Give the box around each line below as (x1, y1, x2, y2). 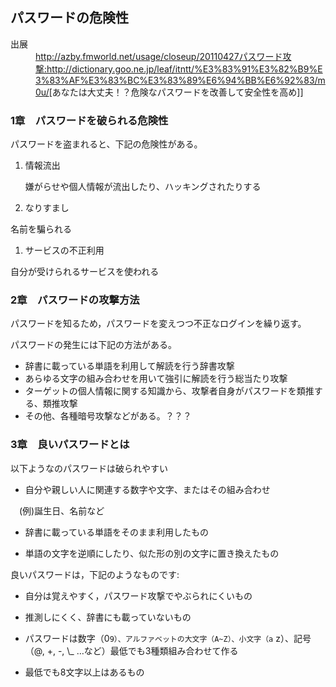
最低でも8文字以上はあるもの (24, 666, 145, 678)
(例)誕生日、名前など (18, 504, 105, 517)
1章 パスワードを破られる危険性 (10, 113, 169, 127)
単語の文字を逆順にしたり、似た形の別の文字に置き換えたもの (24, 547, 280, 559)
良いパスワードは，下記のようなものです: (10, 568, 180, 580)
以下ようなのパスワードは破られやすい (10, 462, 168, 474)
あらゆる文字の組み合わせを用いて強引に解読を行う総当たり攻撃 (24, 373, 288, 385)
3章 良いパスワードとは (10, 438, 130, 452)
